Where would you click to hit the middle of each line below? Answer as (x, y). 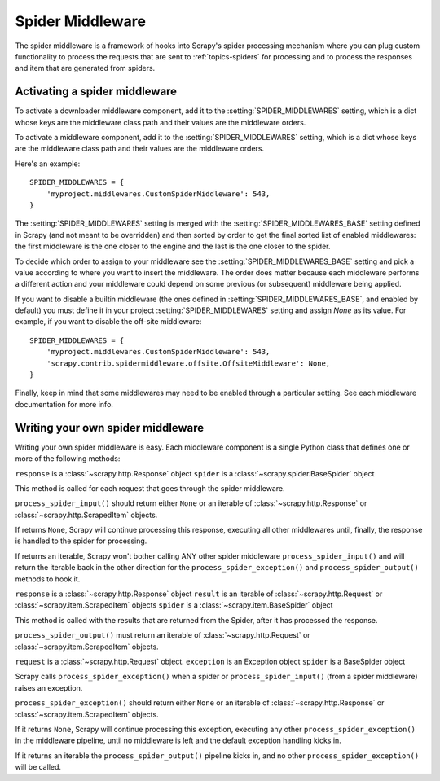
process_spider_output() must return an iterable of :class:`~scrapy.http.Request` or (163, 635)
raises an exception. (49, 687)
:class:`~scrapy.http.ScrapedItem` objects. (86, 515)
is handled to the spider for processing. (81, 541)
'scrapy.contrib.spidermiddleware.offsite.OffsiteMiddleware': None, (188, 363)
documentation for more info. (64, 404)
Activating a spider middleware (96, 92)
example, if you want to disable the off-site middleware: (108, 322)
